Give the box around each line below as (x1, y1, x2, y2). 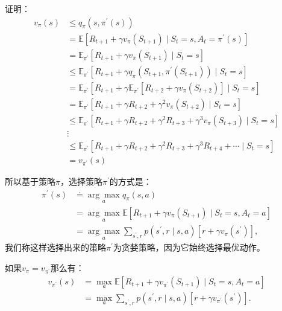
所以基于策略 (5, 175, 55, 187)
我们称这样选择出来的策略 (5, 241, 106, 254)
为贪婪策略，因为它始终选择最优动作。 (113, 241, 265, 254)
